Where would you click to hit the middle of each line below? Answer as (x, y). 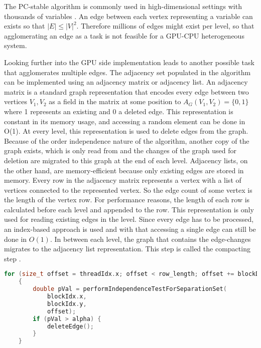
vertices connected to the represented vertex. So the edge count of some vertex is (128, 190)
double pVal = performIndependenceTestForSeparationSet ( (130, 289)
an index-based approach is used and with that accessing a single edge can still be (130, 229)
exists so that (25, 26)
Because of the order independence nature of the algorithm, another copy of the (127, 140)
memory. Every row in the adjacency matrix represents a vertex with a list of (123, 180)
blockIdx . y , (67, 304)
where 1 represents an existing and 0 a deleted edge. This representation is (119, 111)
